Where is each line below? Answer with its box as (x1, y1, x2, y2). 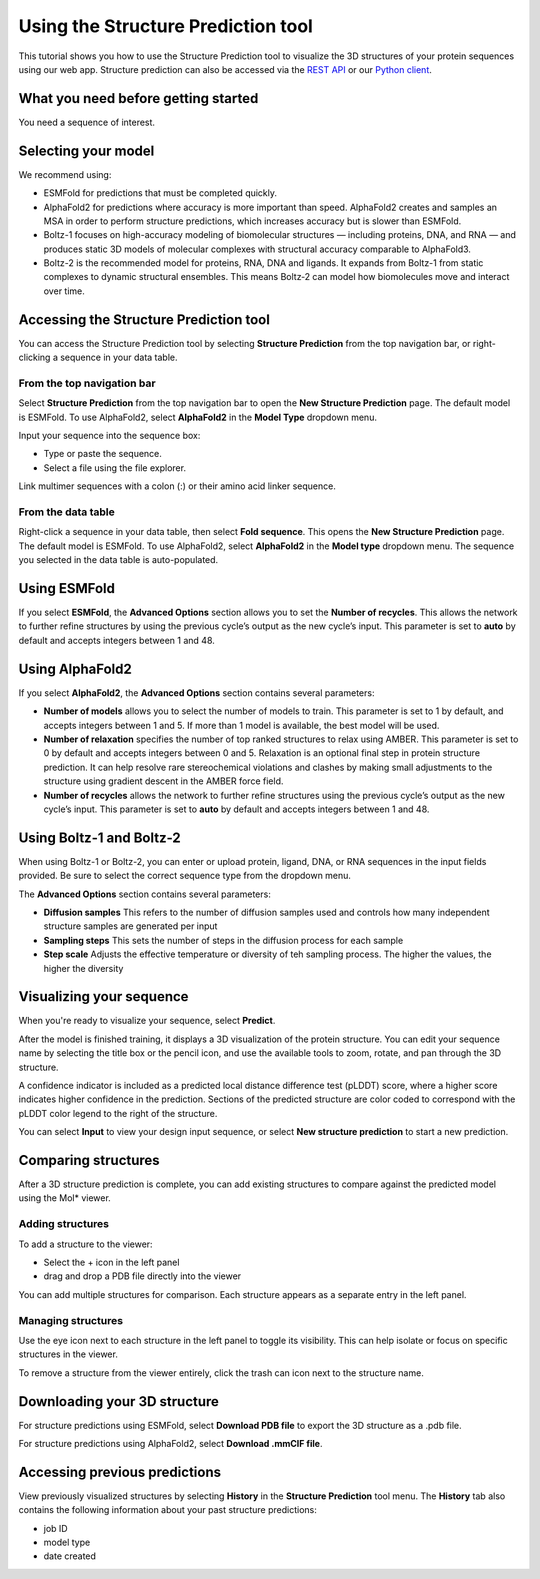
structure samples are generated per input (43, 920, 218, 932)
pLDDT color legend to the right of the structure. (18, 1107, 218, 1119)
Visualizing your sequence (18, 988, 189, 1005)
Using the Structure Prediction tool (18, 15, 314, 37)
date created (43, 1550, 97, 1562)
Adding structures (18, 1217, 110, 1231)
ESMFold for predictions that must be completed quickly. (43, 187, 278, 199)
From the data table (18, 505, 115, 519)
